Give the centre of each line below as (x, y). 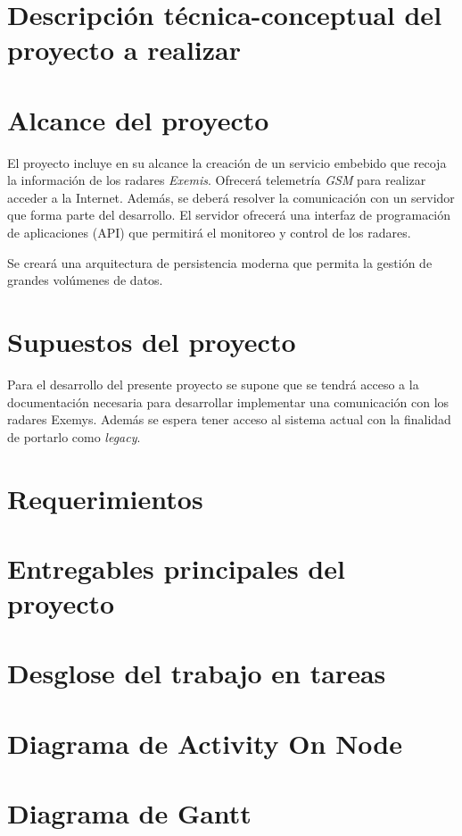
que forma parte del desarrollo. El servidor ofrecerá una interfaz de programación (229, 215)
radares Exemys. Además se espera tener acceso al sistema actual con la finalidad (229, 419)
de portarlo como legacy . (74, 436)
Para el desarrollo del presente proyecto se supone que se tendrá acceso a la (213, 384)
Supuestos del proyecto (152, 342)
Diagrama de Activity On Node (205, 743)
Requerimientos (105, 498)
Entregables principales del (176, 568)
